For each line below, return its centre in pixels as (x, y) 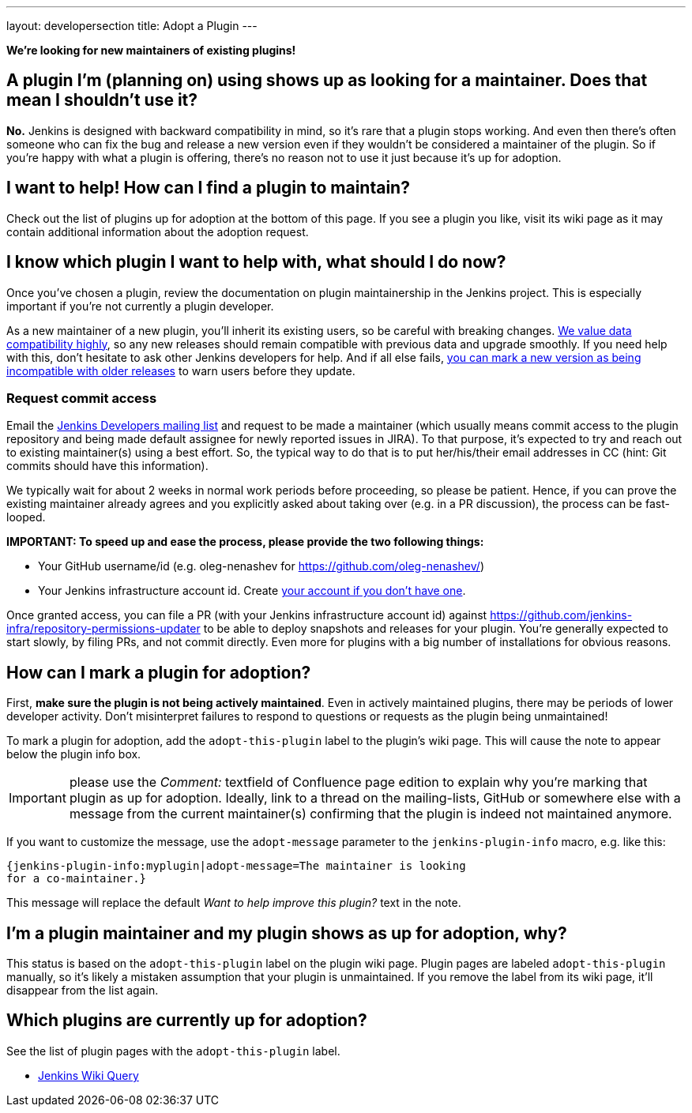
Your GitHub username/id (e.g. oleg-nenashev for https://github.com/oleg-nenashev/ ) (261, 566)
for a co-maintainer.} (77, 879)
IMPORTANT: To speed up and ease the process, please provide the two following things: (245, 542)
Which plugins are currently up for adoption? (187, 1021)
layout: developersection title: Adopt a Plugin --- (132, 26)
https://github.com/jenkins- (561, 615)
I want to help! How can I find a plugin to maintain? (208, 188)
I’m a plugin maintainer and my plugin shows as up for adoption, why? (287, 933)
